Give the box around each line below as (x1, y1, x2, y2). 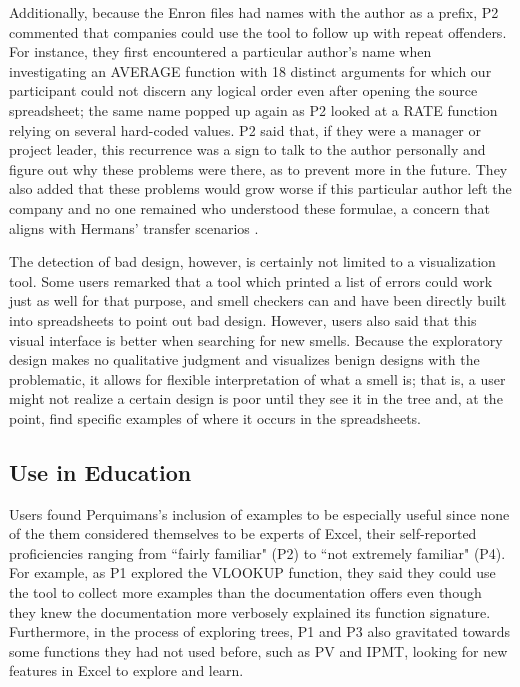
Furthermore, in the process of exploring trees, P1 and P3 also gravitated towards (9, 621, 511, 642)
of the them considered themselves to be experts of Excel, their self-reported (9, 523, 477, 544)
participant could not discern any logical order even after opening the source (9, 80, 478, 101)
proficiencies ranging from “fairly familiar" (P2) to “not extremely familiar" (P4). (9, 542, 506, 563)
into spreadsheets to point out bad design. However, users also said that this (9, 309, 477, 330)
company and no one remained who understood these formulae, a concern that (9, 197, 490, 218)
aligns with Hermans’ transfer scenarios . (9, 217, 259, 238)
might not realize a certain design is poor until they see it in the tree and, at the (9, 388, 503, 409)
